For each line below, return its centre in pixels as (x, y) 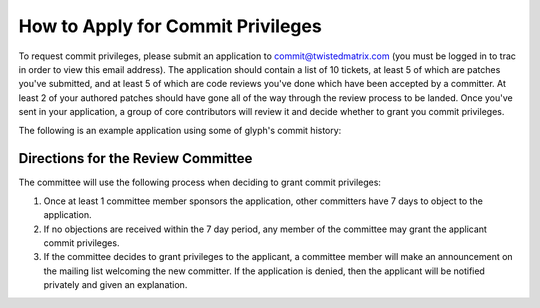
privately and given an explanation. (115, 285)
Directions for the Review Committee (135, 158)
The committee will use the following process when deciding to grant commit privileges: (200, 182)
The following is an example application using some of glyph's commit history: (180, 130)
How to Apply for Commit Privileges (170, 26)
